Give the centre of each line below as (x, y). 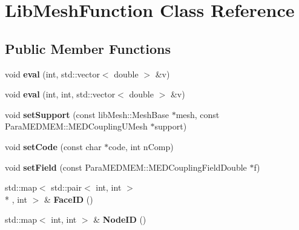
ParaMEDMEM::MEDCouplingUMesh (76, 126)
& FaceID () (68, 199)
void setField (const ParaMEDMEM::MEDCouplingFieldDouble (126, 167)
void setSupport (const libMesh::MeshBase (87, 114)
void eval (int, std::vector (52, 74)
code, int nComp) (141, 146)
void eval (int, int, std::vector (60, 94)
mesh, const (198, 114)
